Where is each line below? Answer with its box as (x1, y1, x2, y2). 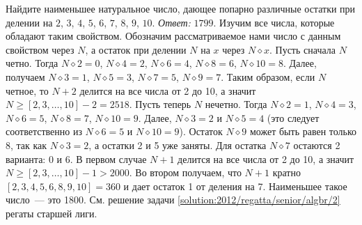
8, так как (6, 137, 47, 152)
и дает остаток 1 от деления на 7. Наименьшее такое (123, 178, 347, 193)
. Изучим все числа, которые (213, 15, 335, 29)
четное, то (6, 83, 49, 98)
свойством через (6, 42, 74, 56)
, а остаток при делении (85, 42, 187, 56)
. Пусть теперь (129, 97, 191, 111)
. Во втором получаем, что (129, 165, 242, 180)
